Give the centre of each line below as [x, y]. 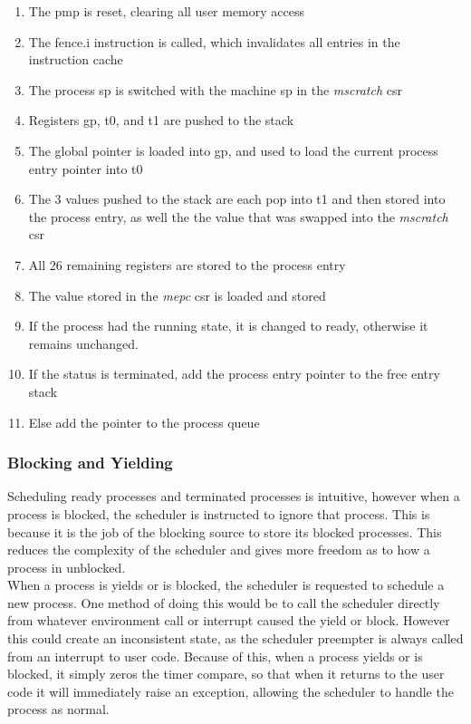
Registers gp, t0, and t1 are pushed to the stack [161, 120]
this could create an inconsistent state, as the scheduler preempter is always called [235, 638]
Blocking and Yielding [90, 463]
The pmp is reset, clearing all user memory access [167, 11]
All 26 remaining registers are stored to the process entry [187, 264]
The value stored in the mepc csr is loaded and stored [177, 295]
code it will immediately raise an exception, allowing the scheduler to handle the [231, 691]
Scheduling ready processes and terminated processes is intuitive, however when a [234, 496]
